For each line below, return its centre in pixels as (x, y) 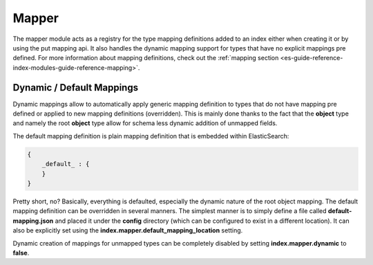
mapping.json (33, 221)
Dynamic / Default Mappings (75, 88)
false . (21, 253)
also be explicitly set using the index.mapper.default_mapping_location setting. (128, 230)
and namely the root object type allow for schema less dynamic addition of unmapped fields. (145, 123)
